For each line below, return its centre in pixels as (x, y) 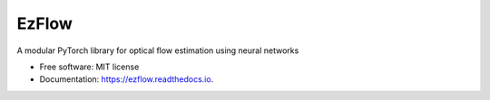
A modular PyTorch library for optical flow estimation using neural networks (158, 50)
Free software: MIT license (89, 67)
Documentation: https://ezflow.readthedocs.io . (127, 79)
